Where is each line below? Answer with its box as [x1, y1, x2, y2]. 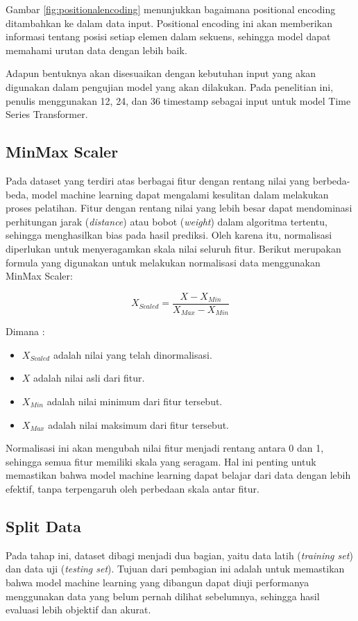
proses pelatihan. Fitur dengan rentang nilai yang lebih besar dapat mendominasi [6, 201, 352, 215]
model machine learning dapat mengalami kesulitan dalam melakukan [31, 187, 329, 201]
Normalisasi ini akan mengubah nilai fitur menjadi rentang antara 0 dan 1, [6, 441, 324, 455]
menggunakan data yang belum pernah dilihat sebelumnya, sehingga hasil [6, 588, 320, 603]
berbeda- [312, 173, 350, 187]
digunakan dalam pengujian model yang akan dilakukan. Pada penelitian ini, [6, 79, 334, 94]
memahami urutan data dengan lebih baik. [6, 42, 187, 57]
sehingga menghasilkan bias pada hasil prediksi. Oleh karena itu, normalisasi [6, 228, 332, 242]
